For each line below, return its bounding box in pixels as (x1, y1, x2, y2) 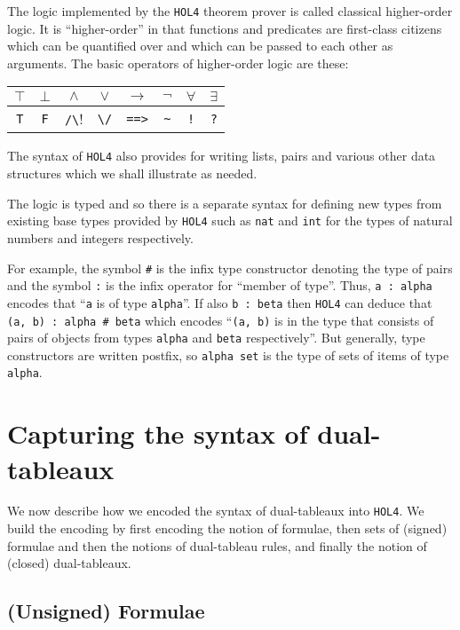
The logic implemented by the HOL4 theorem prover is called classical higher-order (7, 2, 453, 20)
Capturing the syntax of (7, 415, 308, 452)
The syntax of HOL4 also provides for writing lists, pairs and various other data (7, 146, 436, 165)
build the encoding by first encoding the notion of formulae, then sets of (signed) (7, 519, 448, 538)
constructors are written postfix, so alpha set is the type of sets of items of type (7, 345, 449, 364)
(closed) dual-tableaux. (7, 554, 131, 572)
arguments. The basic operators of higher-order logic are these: (7, 53, 349, 72)
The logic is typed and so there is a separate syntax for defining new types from (7, 193, 442, 212)
